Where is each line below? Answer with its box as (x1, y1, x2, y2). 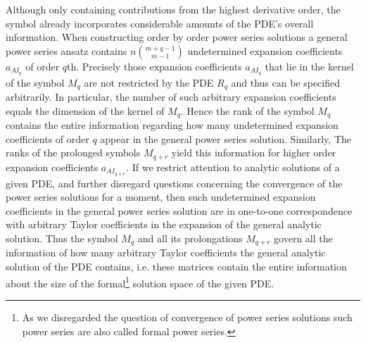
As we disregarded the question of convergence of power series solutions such (22, 309, 353, 324)
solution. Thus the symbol (6, 231, 118, 246)
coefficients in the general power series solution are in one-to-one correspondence (6, 203, 353, 218)
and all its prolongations (137, 231, 243, 246)
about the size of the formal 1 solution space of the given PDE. (6, 273, 274, 290)
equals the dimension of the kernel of (6, 103, 165, 118)
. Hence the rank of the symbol (180, 103, 315, 118)
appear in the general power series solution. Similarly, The (100, 131, 351, 146)
